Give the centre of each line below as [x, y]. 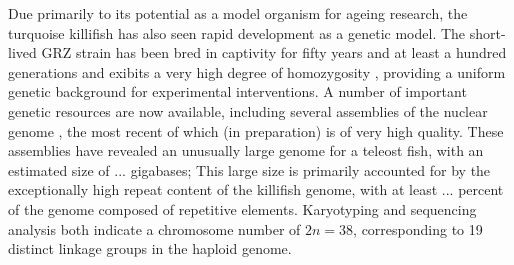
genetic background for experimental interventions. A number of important [237, 91]
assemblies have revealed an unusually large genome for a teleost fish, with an [246, 150]
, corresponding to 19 [418, 228]
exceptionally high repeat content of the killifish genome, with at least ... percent [256, 189]
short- [487, 32]
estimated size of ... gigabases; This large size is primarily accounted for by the [249, 169]
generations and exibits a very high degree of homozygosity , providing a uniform [257, 71]
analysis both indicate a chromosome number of [154, 228]
